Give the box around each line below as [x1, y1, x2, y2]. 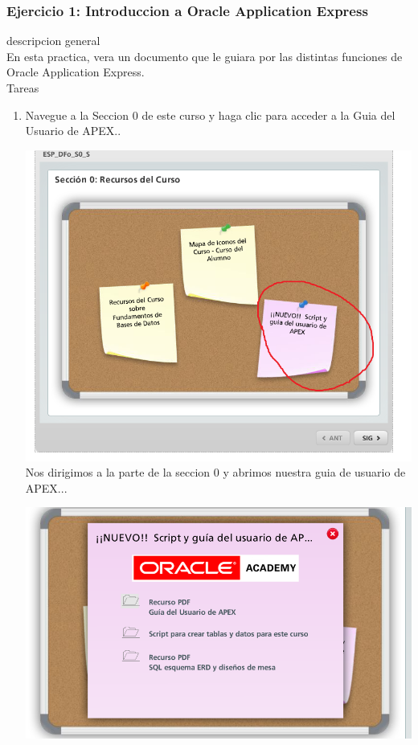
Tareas [6, 80, 39, 96]
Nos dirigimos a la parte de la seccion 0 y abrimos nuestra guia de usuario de [25, 464, 406, 481]
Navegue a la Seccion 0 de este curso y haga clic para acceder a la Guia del [25, 106, 395, 123]
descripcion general [6, 32, 100, 49]
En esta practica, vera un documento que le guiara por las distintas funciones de [6, 47, 403, 64]
